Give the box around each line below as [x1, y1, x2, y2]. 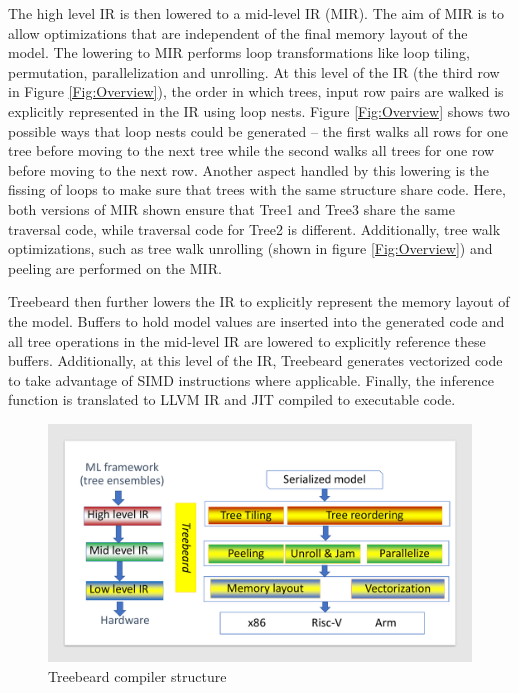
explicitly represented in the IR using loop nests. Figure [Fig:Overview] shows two [8, 100, 510, 121]
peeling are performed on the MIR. [8, 257, 222, 278]
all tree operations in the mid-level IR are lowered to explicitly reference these [8, 330, 486, 351]
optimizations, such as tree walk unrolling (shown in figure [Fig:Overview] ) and [8, 238, 493, 259]
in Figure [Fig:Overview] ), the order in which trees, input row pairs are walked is [8, 81, 504, 102]
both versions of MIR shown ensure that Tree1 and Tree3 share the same [8, 198, 455, 219]
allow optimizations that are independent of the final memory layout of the [8, 22, 468, 43]
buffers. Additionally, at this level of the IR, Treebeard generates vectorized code [8, 350, 503, 371]
